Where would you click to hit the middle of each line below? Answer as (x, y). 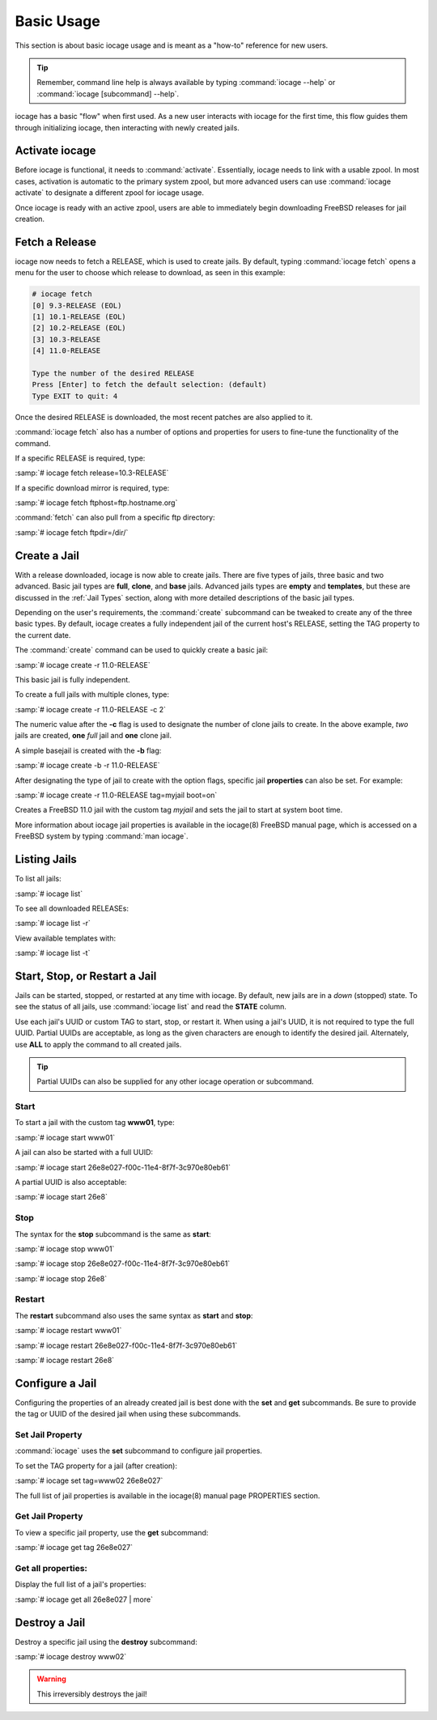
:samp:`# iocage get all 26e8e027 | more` (84, 1599)
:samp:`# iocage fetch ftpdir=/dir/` (72, 532)
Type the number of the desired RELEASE (113, 373)
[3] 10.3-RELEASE (66, 339)
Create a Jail (47, 556)
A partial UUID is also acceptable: (71, 1183)
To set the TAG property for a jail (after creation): (96, 1466)
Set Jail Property (49, 1435)
